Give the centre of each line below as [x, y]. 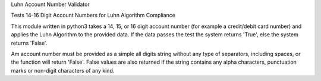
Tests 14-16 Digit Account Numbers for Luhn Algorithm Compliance [93, 15]
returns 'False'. [29, 43]
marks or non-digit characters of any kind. [63, 70]
